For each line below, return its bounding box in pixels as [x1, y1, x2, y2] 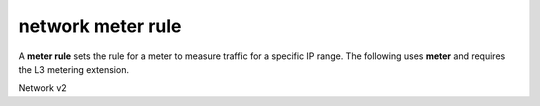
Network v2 [18, 82, 67, 94]
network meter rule [18, 15, 182, 37]
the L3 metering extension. [18, 63, 130, 75]
